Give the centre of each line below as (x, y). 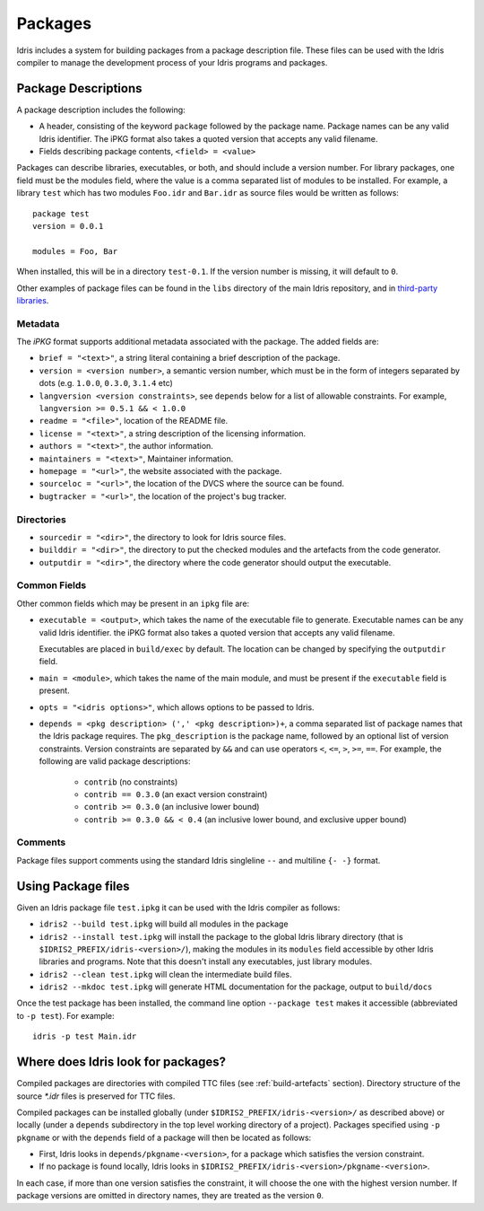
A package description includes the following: (101, 110)
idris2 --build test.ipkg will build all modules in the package (164, 924)
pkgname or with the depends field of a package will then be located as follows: (164, 1137)
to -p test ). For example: (65, 1015)
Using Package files (73, 886)
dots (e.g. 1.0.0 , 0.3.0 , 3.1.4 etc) (106, 383)
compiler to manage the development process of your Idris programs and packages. (172, 62)
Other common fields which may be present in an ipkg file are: (133, 603)
